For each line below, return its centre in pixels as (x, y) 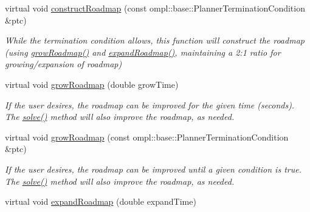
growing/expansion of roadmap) (64, 64)
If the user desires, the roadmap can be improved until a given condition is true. (153, 169)
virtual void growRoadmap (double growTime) (92, 84)
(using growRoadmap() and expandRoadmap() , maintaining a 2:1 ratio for (143, 52)
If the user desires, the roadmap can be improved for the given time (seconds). (150, 104)
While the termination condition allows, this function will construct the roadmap (155, 40)
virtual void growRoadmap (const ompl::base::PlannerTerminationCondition (147, 137)
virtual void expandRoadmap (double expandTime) (101, 201)
